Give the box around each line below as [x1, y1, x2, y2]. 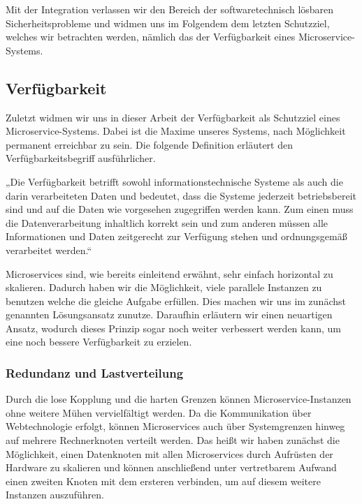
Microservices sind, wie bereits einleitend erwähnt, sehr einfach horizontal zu [6, 266, 333, 281]
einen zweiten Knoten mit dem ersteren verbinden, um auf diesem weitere [6, 473, 321, 488]
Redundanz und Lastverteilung [6, 364, 184, 381]
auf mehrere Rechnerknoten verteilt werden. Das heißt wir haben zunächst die [6, 433, 340, 447]
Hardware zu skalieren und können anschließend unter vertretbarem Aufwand [6, 460, 337, 475]
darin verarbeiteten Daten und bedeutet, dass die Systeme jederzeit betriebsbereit [6, 188, 357, 202]
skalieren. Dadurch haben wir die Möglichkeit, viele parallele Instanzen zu [6, 280, 322, 295]
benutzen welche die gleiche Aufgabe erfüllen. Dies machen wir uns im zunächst [6, 293, 346, 308]
